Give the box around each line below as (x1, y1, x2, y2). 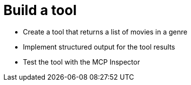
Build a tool (3, 2, 77, 18)
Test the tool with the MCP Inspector (23, 57, 140, 66)
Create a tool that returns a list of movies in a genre (23, 27, 188, 36)
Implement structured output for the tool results (23, 42, 175, 51)
